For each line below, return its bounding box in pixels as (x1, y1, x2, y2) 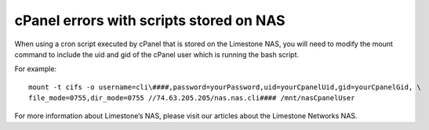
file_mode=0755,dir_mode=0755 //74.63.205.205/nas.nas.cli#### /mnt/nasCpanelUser (28, 94, 355, 103)
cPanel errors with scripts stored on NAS (14, 12, 285, 29)
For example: (14, 64, 57, 74)
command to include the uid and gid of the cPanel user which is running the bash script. (14, 49, 300, 59)
